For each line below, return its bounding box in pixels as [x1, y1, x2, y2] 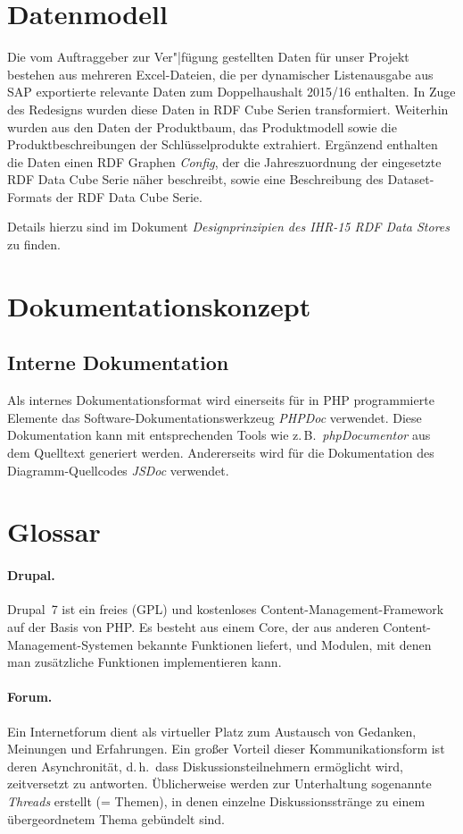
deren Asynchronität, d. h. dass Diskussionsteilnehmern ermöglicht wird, [7, 756, 403, 775]
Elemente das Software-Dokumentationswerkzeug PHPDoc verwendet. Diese [7, 408, 422, 426]
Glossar [7, 513, 101, 550]
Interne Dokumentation [7, 349, 229, 376]
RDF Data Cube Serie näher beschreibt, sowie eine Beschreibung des [7, 170, 384, 189]
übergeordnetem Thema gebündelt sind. [7, 809, 226, 828]
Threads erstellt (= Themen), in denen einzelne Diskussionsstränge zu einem [7, 791, 426, 810]
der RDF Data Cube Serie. [55, 187, 203, 206]
